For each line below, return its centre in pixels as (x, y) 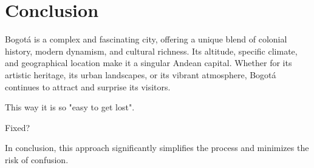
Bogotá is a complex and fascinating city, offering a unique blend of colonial (146, 39)
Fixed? (18, 127)
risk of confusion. (37, 159)
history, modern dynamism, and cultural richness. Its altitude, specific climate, (151, 51)
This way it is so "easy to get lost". (70, 107)
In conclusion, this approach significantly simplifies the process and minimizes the (157, 148)
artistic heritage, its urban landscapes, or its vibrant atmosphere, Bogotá (141, 74)
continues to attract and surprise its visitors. (88, 86)
